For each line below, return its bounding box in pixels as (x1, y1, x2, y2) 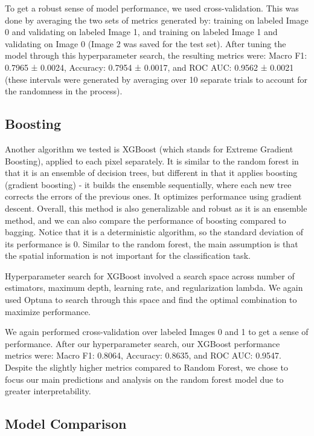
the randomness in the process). (5, 85, 123, 97)
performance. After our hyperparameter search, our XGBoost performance (5, 337, 280, 350)
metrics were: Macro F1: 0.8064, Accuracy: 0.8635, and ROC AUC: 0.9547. (5, 349, 281, 362)
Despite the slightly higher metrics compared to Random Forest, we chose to (5, 361, 288, 374)
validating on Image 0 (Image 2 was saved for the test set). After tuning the (5, 37, 286, 50)
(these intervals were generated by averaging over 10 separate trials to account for (5, 73, 308, 85)
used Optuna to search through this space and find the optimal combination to (5, 293, 297, 306)
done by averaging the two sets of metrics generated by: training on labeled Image (5, 13, 309, 26)
